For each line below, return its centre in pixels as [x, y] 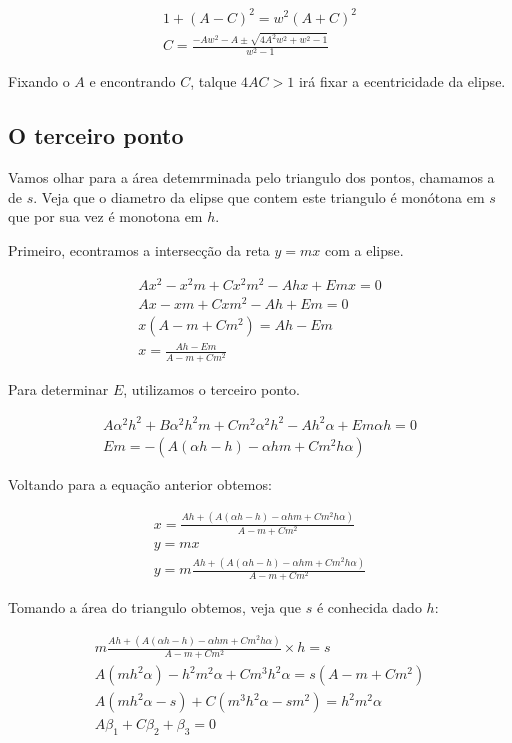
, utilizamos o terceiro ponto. [211, 388]
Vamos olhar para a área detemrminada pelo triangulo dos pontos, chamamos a [251, 177]
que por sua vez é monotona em [105, 216]
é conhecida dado [369, 607]
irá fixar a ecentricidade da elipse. [402, 81]
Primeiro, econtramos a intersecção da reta [139, 249]
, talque [213, 81]
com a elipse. [364, 249]
